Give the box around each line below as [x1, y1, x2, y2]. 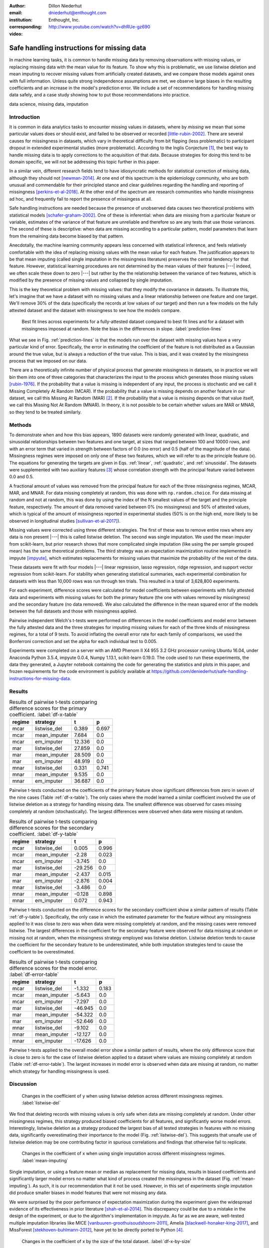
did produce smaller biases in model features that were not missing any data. [9, 1190, 167, 1196]
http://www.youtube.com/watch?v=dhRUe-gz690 [48, 24, 150, 30]
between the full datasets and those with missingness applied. [9, 608, 137, 614]
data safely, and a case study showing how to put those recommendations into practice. [9, 92, 190, 98]
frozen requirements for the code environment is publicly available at [9, 668, 150, 674]
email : [9, 10, 22, 16]
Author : [9, 3, 26, 8]
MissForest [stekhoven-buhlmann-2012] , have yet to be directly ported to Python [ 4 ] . [9, 1227, 184, 1233]
